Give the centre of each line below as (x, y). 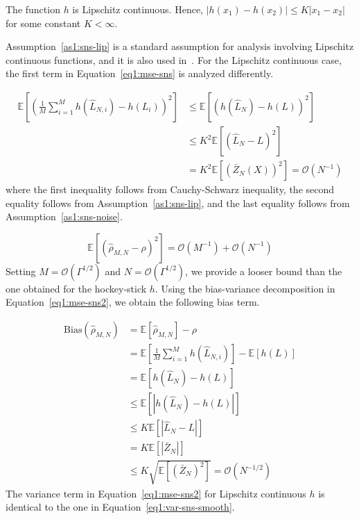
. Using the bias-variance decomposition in (245, 288)
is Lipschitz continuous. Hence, (138, 9)
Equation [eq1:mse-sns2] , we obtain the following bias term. (133, 302)
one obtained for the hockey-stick (76, 288)
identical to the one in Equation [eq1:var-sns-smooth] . (120, 507)
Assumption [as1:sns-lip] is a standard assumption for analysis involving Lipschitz (180, 46)
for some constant (43, 23)
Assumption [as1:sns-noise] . (64, 216)
